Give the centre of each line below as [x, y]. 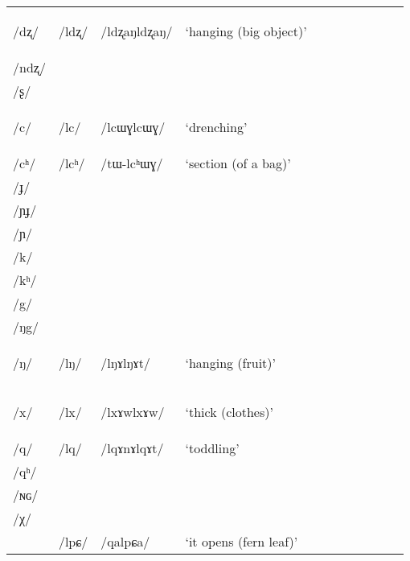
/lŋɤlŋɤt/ [125, 363]
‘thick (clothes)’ [229, 412]
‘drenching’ [216, 127]
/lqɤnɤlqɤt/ [132, 448]
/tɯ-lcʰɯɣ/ [132, 163]
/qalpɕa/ [125, 541]
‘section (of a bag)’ [238, 163]
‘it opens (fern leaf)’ [242, 541]
